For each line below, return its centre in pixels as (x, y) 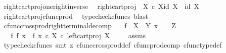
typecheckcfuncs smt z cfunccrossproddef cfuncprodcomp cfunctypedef (113, 45)
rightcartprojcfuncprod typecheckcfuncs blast (76, 16)
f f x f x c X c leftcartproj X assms (78, 35)
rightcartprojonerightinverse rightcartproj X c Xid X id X (101, 6)
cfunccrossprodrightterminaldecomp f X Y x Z (90, 26)
